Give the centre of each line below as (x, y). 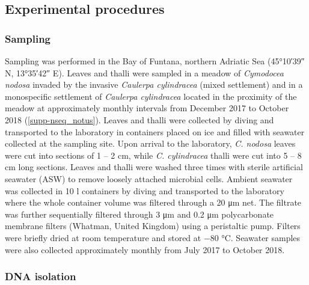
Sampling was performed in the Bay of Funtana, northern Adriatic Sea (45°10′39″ (155, 61)
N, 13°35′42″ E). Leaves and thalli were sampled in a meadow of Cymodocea (144, 72)
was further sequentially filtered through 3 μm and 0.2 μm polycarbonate (139, 214)
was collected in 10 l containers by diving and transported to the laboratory (145, 190)
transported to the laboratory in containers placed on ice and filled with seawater (155, 131)
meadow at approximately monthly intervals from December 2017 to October (147, 108)
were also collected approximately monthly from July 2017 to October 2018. (145, 249)
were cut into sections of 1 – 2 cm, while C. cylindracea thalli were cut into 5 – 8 (153, 155)
